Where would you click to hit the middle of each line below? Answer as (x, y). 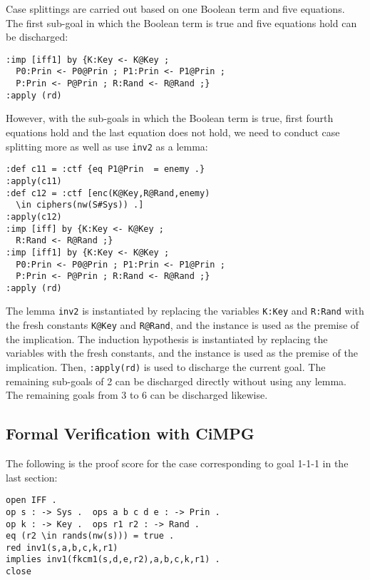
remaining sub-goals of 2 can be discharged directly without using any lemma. (176, 381)
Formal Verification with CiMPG (130, 433)
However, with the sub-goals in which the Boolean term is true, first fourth (170, 118)
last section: (32, 477)
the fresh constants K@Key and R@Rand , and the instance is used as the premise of (183, 325)
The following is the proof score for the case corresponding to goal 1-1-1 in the (177, 463)
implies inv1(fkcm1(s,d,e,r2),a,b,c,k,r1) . (113, 560)
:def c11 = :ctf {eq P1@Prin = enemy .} (106, 169)
